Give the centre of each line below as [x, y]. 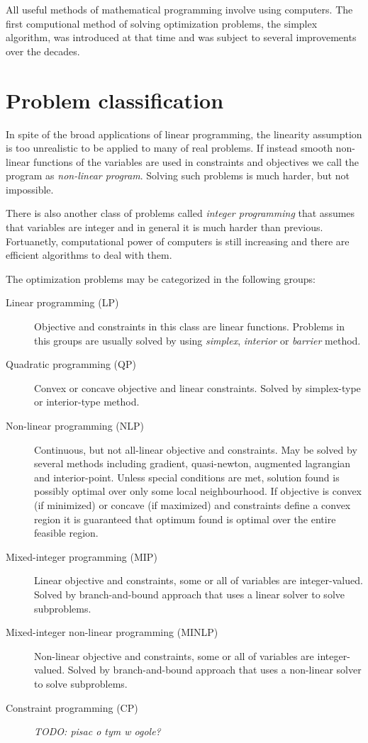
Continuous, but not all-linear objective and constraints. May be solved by [196, 449]
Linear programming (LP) [62, 302]
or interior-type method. [87, 402]
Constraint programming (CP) [72, 707]
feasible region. [66, 533]
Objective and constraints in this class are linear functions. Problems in [190, 326]
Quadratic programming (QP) [71, 364]
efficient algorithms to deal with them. [89, 255]
